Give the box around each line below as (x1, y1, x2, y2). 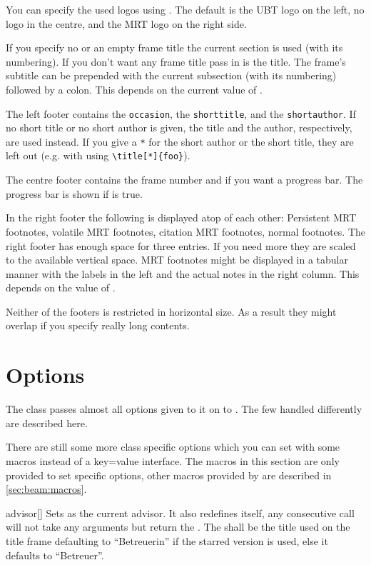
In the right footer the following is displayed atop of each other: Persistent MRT (6, 210, 357, 225)
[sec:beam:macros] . (6, 481, 87, 496)
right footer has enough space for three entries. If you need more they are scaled (6, 238, 356, 253)
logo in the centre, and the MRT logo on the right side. (6, 16, 247, 31)
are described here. (6, 415, 88, 430)
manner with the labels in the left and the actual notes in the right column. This (6, 266, 360, 281)
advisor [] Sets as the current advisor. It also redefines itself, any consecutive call (6, 505, 355, 520)
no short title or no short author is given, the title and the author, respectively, (6, 120, 352, 135)
